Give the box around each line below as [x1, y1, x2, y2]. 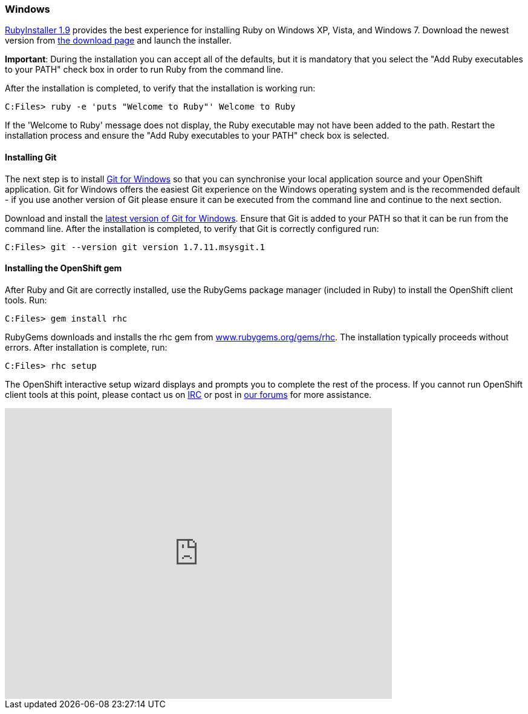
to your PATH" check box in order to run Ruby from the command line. [5, 64, 284, 75]
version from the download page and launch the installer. [5, 35, 232, 46]
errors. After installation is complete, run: [5, 342, 168, 352]
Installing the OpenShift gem [5, 263, 122, 274]
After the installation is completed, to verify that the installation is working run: [5, 83, 316, 94]
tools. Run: [5, 294, 47, 305]
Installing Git [5, 151, 57, 162]
